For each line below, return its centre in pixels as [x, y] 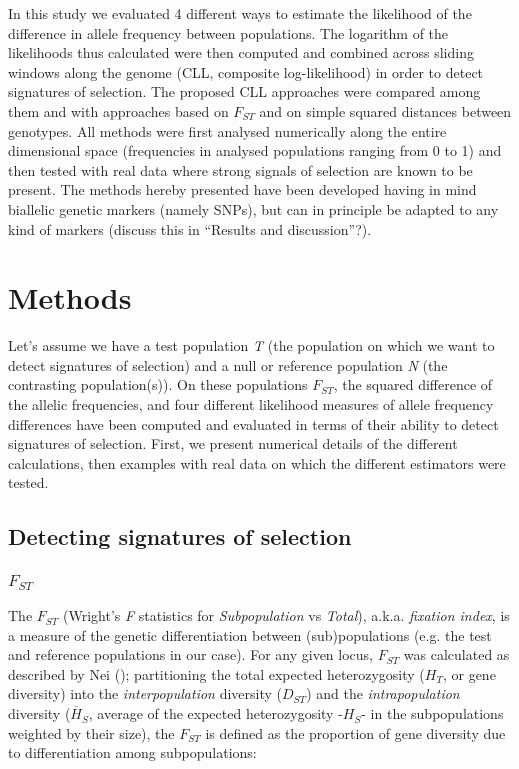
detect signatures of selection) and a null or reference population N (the [228, 364]
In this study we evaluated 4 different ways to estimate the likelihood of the [240, 13]
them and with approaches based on [118, 110]
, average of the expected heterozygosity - [215, 713]
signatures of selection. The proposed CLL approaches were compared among [244, 91]
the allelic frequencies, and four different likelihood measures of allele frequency [251, 404]
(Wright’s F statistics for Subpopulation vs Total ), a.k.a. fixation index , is [286, 615]
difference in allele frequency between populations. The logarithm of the [228, 32]
